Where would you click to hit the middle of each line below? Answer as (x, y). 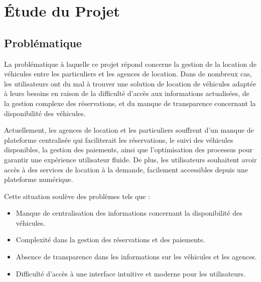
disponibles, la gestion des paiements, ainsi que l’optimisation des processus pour (128, 150)
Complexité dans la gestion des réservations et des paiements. (110, 240)
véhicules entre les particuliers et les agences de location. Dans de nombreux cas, (128, 74)
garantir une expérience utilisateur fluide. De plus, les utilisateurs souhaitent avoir (130, 159)
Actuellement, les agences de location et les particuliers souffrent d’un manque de (129, 130)
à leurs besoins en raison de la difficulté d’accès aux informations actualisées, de (127, 93)
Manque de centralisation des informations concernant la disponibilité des (129, 213)
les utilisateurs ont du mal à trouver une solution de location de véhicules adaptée (130, 83)
